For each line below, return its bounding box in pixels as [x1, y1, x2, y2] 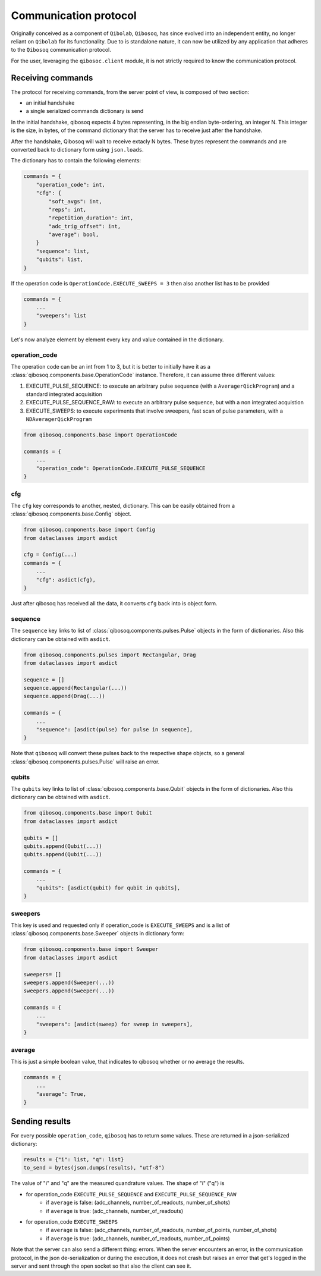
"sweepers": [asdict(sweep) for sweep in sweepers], [36, 1020, 193, 1027]
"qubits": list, [36, 256, 83, 263]
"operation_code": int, [36, 181, 105, 188]
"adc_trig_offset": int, [48, 223, 121, 230]
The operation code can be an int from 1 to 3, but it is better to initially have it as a [11, 363, 210, 370]
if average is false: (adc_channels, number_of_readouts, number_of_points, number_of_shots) [46, 1227, 277, 1234]
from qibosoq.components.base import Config [23, 526, 156, 533]
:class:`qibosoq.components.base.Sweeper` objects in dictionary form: [11, 930, 184, 937]
